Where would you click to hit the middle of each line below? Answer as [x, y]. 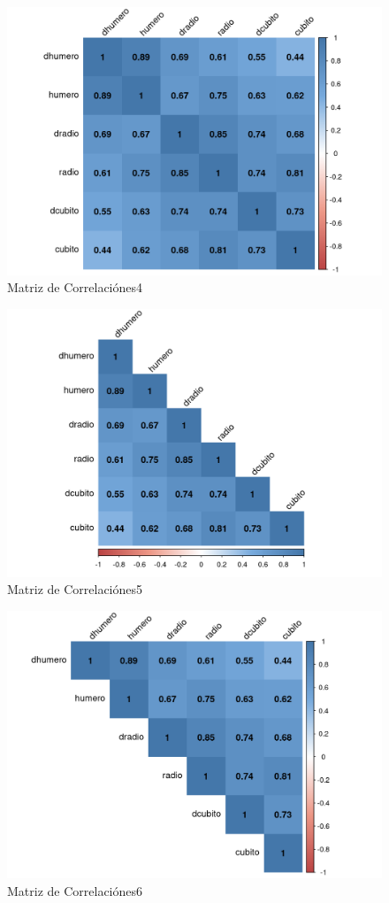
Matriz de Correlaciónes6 [75, 890]
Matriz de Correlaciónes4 [75, 287]
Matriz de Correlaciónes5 [75, 589]
